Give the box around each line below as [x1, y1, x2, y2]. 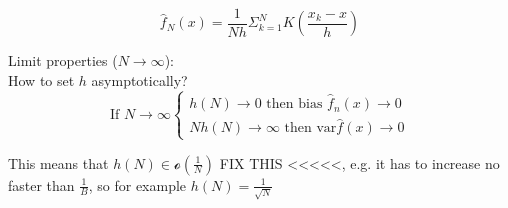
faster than [8, 174, 75, 195]
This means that [8, 152, 109, 173]
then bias [266, 97, 323, 112]
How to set [8, 70, 75, 91]
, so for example [88, 174, 187, 195]
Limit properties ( [8, 50, 118, 71]
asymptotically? [91, 70, 188, 91]
